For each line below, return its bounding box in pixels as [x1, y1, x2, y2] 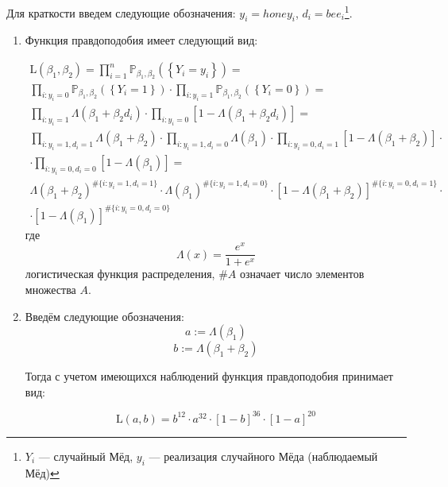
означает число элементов [239, 265, 365, 282]
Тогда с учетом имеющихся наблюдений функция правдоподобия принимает [25, 368, 393, 385]
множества [25, 281, 76, 297]
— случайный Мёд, [38, 447, 133, 464]
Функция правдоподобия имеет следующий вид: [25, 32, 258, 48]
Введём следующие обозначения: [25, 307, 184, 324]
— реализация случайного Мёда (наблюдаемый [149, 447, 378, 464]
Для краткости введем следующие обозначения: [6, 4, 236, 21]
